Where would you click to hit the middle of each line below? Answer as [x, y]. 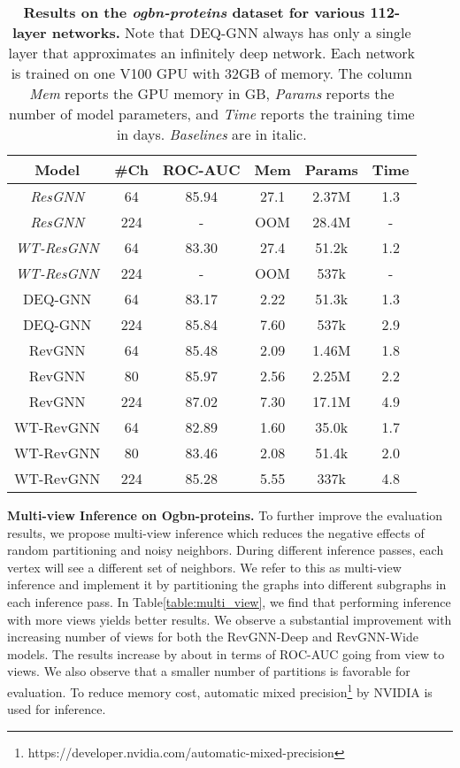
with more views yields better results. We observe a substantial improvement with [230, 619]
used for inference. [57, 709]
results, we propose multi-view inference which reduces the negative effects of [216, 532]
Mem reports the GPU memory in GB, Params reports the [211, 93]
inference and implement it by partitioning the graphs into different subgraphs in [227, 584]
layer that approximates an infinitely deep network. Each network [212, 53]
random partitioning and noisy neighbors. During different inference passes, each [226, 550]
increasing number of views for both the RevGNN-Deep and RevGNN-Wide [213, 637]
